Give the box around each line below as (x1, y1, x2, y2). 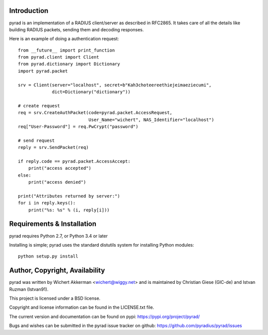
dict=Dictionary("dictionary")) (52, 89, 131, 95)
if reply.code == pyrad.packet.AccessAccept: (18, 158, 131, 164)
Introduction (9, 6, 49, 15)
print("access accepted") (28, 165, 92, 171)
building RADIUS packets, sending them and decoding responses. (9, 26, 144, 32)
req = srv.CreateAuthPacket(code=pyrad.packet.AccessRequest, (18, 110, 173, 116)
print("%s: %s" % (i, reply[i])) (28, 207, 110, 213)
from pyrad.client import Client (18, 55, 99, 60)
